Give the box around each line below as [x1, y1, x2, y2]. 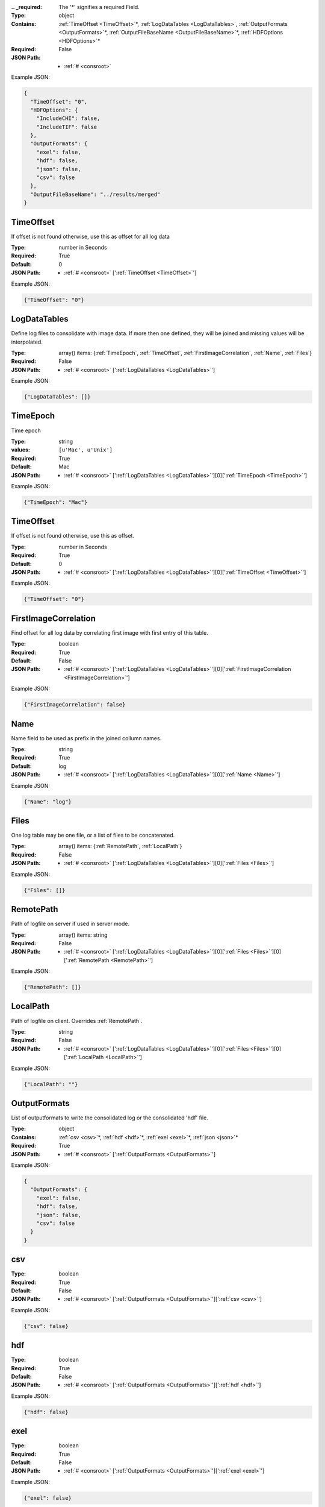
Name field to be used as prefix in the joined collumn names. [11, 734, 162, 741]
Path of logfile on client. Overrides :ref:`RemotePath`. [11, 1017, 143, 1024]
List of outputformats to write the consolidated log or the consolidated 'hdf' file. [11, 1114, 209, 1121]
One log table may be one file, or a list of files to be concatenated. [11, 832, 175, 839]
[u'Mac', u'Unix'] [58, 447, 113, 453]
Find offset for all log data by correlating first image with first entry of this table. [11, 629, 209, 636]
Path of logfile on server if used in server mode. [11, 920, 130, 928]
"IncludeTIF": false [36, 124, 97, 130]
